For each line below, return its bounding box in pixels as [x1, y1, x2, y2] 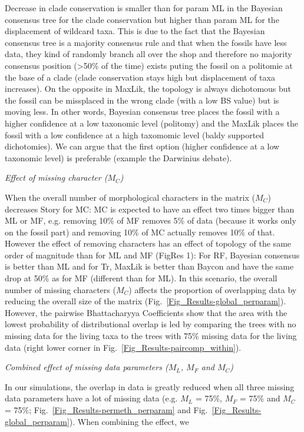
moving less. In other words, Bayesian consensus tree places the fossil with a [5, 105, 280, 118]
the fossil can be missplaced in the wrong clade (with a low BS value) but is [5, 94, 279, 106]
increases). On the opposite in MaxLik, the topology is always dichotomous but [5, 82, 292, 95]
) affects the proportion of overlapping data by [128, 283, 297, 295]
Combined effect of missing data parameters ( [5, 361, 168, 373]
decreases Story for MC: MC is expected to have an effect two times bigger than [5, 202, 295, 215]
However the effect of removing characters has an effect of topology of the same [5, 237, 292, 250]
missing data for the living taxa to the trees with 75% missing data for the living [5, 330, 297, 342]
